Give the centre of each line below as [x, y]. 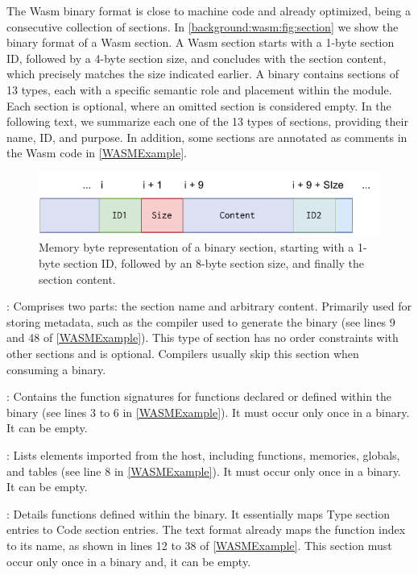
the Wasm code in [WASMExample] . [97, 153]
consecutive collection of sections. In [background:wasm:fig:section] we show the [203, 26]
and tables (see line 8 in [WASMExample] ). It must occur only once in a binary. [204, 471]
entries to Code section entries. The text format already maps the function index [206, 529]
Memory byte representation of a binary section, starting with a [197, 247]
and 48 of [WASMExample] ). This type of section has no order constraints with [203, 337]
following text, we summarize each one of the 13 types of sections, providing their [207, 121]
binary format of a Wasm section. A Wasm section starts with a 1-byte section [201, 42]
